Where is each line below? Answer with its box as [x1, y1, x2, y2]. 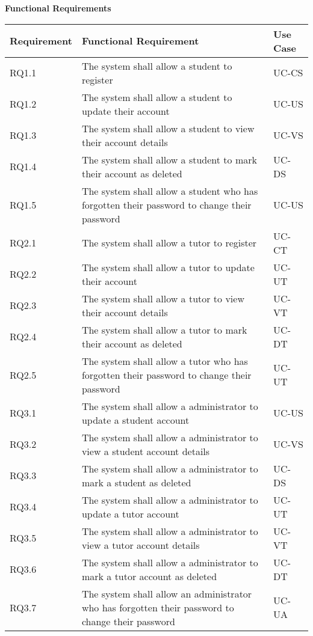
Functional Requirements [5, 2, 111, 14]
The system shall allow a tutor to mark [81, 322, 247, 337]
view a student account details [81, 444, 210, 458]
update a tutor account [81, 506, 179, 521]
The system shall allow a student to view [81, 121, 255, 135]
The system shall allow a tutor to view [81, 291, 244, 305]
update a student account [81, 412, 190, 427]
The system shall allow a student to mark [81, 152, 257, 167]
